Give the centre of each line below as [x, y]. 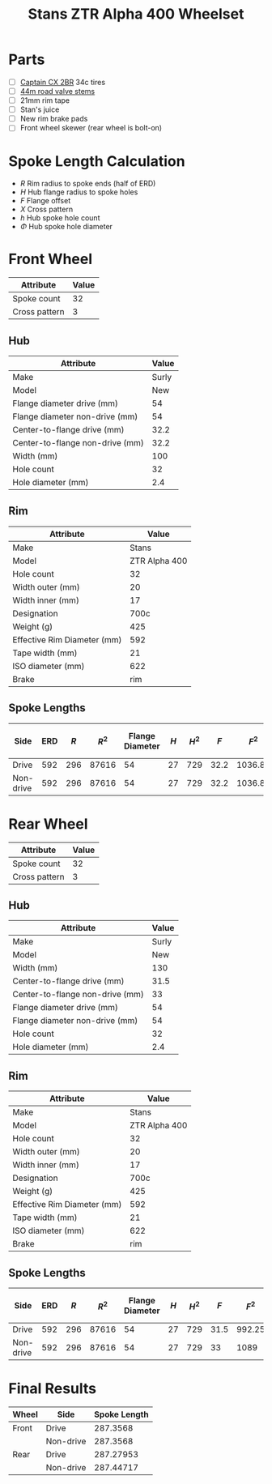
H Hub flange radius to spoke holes [79, 192]
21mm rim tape [45, 100]
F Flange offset [45, 201]
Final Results [53, 1389]
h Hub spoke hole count [60, 218]
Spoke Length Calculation [97, 161]
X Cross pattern [47, 209]
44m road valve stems [57, 91]
